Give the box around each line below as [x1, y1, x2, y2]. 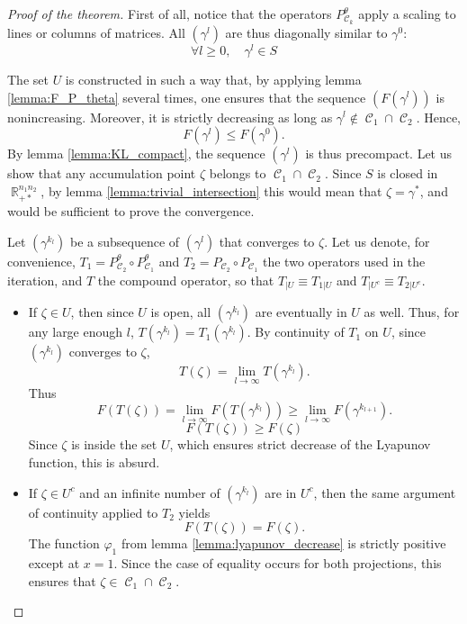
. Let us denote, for [324, 231, 430, 250]
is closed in [377, 164, 438, 183]
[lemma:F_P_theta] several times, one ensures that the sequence [7, 87, 366, 106]
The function [28, 534, 100, 553]
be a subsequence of [70, 231, 180, 250]
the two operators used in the [263, 251, 426, 270]
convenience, [7, 251, 76, 270]
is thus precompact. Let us [305, 144, 453, 163]
